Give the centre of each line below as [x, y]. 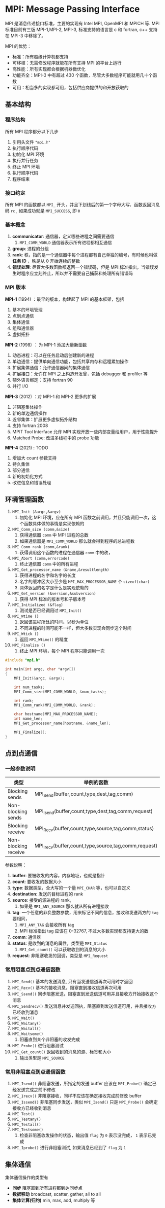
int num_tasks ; [29, 687]
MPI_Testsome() [28, 1130]
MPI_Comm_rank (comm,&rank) [41, 547]
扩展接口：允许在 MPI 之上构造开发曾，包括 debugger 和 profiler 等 [80, 374]
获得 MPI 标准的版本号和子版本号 [53, 599]
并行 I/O [20, 386]
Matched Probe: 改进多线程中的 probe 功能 [55, 438]
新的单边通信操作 [29, 413]
